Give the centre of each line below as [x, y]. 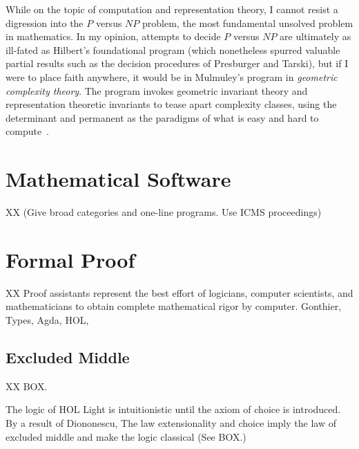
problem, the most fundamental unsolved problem [248, 22]
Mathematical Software [118, 179]
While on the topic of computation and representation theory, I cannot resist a [172, 9]
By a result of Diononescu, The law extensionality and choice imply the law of [171, 422]
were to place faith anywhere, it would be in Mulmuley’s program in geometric [172, 76]
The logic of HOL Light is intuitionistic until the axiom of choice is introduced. [173, 409]
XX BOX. [27, 386]
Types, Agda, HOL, [47, 319]
